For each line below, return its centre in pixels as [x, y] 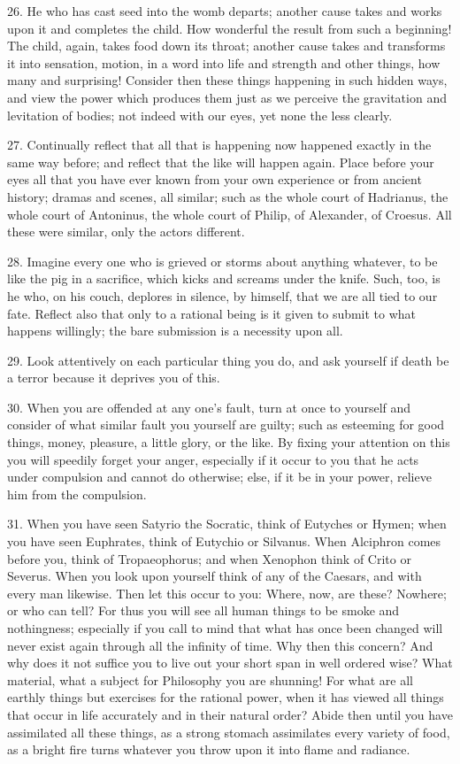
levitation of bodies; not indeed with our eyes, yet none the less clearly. [200, 115]
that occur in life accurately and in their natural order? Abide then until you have [230, 714]
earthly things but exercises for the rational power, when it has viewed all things [226, 697]
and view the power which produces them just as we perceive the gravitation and [227, 97]
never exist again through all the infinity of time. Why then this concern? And [220, 645]
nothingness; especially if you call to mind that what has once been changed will [225, 628]
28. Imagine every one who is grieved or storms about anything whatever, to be [222, 261]
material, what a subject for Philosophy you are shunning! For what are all [210, 679]
